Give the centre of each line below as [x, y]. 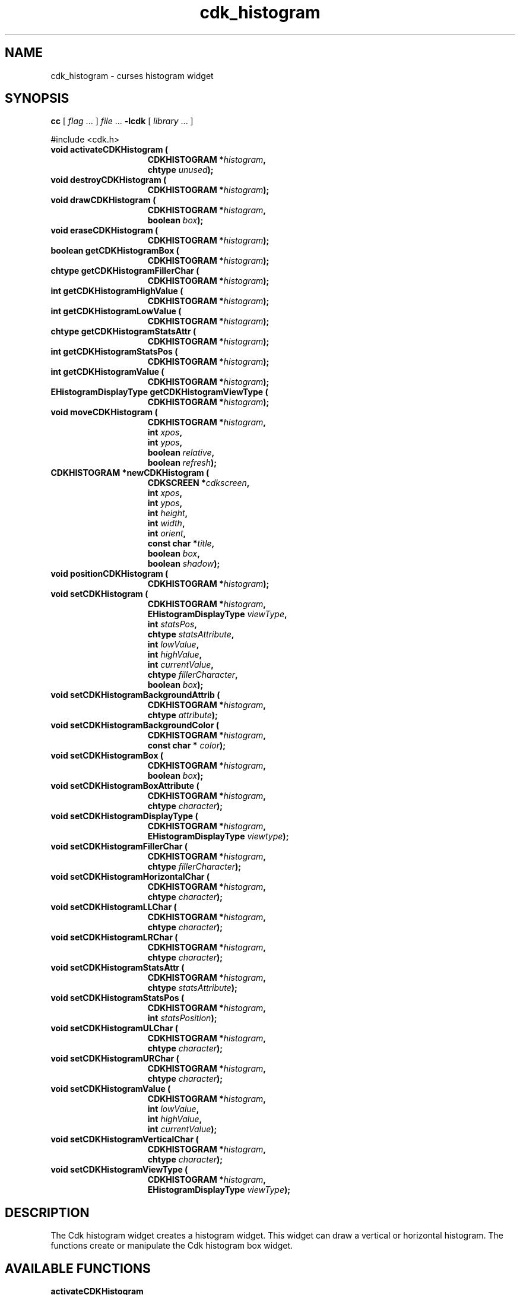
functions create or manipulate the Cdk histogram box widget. [172, 1246]
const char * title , [181, 544]
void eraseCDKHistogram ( [104, 230]
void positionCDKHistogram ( [110, 574]
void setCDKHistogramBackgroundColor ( [135, 725]
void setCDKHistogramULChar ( [115, 1028]
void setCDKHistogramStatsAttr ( [118, 968]
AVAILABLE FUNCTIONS [78, 1268]
